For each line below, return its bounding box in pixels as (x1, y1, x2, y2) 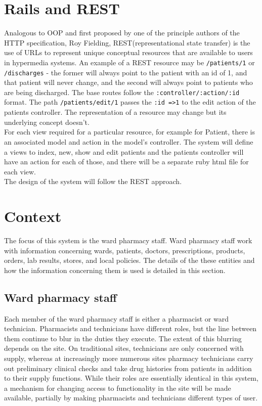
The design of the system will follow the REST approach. (4, 176, 182, 187)
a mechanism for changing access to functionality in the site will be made (4, 382, 231, 393)
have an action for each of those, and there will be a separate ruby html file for (4, 156, 249, 167)
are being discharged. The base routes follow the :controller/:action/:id (4, 86, 240, 97)
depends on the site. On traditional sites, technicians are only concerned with (4, 343, 244, 353)
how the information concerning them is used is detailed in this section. (4, 264, 226, 275)
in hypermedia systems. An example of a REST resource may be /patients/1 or (4, 57, 255, 67)
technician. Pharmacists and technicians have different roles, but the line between (4, 323, 257, 334)
